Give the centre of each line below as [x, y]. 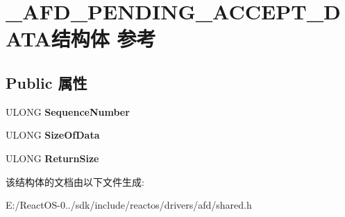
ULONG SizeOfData [53, 135]
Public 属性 [47, 82]
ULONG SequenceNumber [68, 111]
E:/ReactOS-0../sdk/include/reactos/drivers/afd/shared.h [129, 205]
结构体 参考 [103, 38]
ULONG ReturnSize [52, 158]
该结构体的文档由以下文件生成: [75, 181]
